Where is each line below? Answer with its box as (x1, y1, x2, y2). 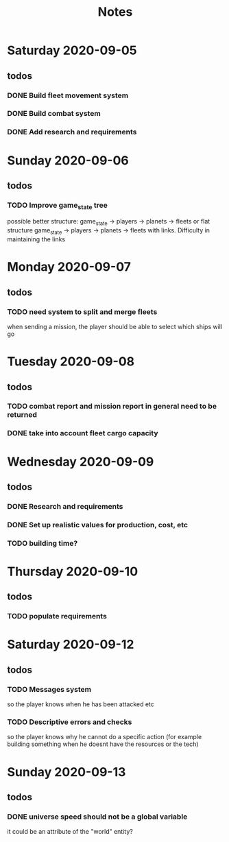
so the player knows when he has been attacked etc (7, 700, 154, 708)
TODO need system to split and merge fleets (7, 306, 158, 316)
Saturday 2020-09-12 (7, 637, 134, 652)
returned (7, 410, 38, 420)
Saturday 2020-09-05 (7, 43, 137, 58)
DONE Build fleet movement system (7, 91, 129, 100)
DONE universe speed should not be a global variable (7, 812, 188, 821)
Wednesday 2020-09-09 (7, 454, 154, 470)
